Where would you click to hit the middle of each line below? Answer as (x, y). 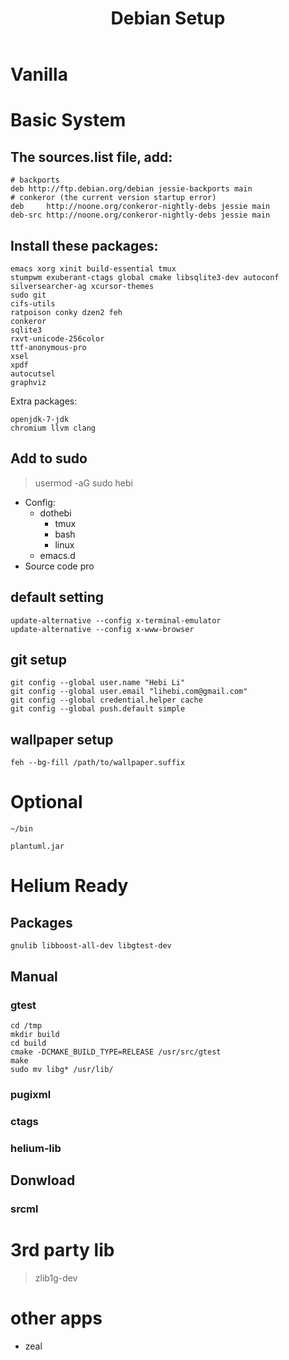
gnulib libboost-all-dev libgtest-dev (91, 946)
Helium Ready (69, 886)
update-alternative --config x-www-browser (102, 629)
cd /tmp (26, 1025)
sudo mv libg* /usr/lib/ (62, 1069)
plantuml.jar (37, 847)
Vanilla (39, 74)
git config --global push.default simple (98, 709)
